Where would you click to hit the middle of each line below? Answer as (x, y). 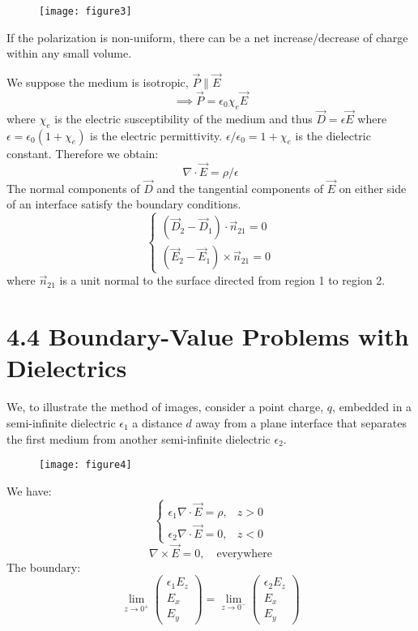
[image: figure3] (85, 11)
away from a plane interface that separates (301, 422)
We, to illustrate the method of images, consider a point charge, (165, 407)
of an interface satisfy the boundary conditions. (124, 204)
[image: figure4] (85, 465)
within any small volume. (69, 53)
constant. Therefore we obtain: (83, 153)
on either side (373, 188)
